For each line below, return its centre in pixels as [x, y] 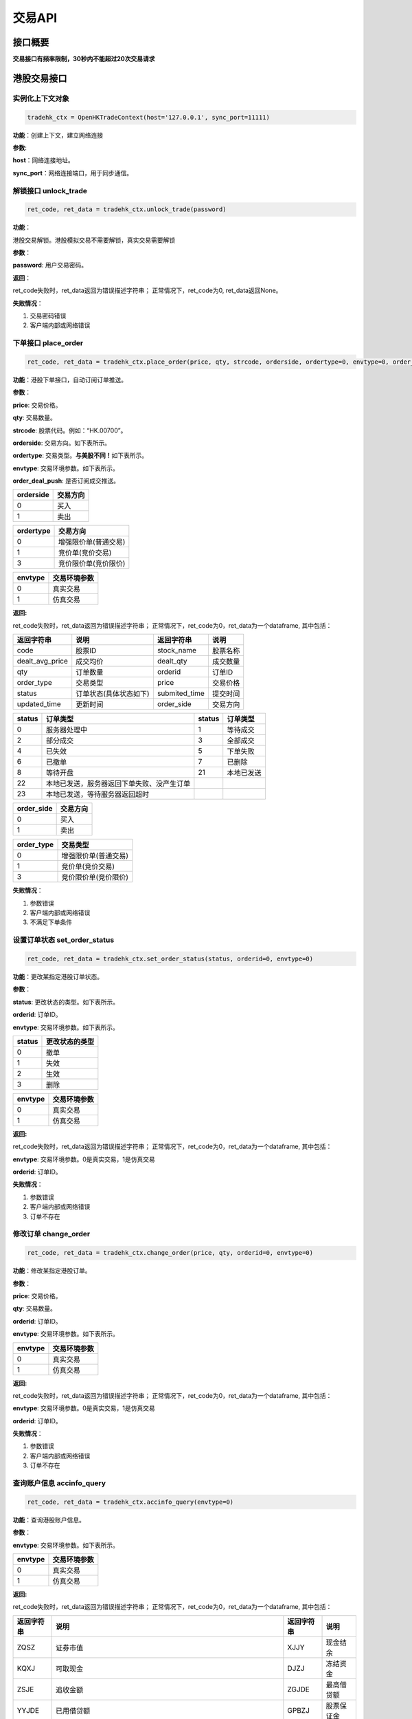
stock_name [177, 650]
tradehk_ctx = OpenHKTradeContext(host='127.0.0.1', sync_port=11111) [149, 117]
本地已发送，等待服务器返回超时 [98, 794]
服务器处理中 [67, 730]
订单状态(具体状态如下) [113, 694]
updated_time [39, 704]
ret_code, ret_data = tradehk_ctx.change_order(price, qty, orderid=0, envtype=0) [170, 1253]
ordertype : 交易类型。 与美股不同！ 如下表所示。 [80, 456]
